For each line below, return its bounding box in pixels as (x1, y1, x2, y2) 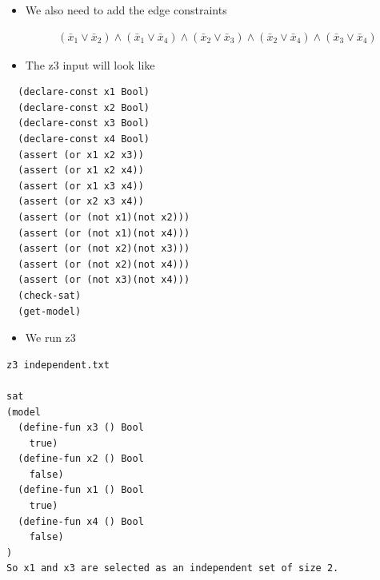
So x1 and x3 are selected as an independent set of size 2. (6, 562, 339, 574)
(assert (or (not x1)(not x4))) (18, 227, 190, 239)
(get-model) (18, 305, 82, 317)
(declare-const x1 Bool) (18, 86, 150, 98)
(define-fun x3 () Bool (18, 422, 144, 434)
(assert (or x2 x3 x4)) (18, 196, 144, 208)
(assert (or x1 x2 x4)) (18, 165, 144, 177)
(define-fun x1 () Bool (18, 484, 144, 496)
